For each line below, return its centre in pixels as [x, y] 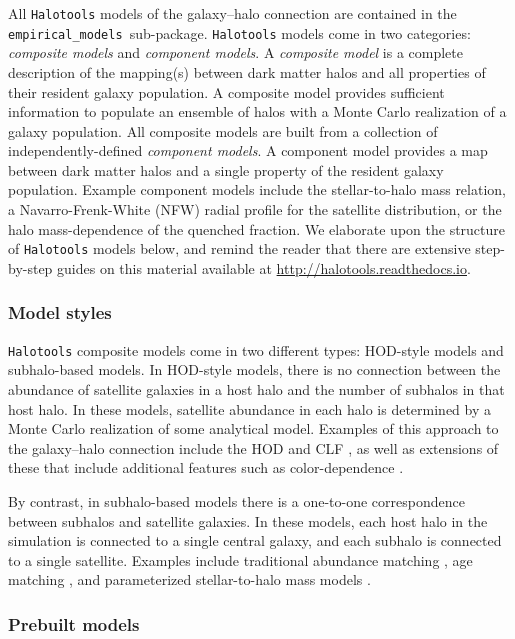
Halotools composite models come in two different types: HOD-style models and [256, 349]
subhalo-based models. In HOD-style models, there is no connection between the [254, 369]
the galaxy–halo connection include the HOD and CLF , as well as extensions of [253, 447]
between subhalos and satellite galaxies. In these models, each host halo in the [248, 520]
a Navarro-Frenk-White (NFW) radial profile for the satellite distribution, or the [255, 209]
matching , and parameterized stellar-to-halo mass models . [189, 579]
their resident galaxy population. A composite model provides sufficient [226, 91]
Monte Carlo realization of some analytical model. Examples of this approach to [253, 428]
